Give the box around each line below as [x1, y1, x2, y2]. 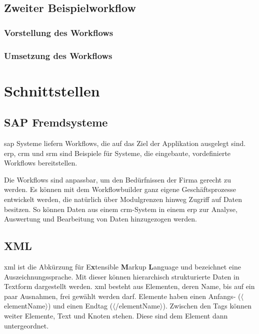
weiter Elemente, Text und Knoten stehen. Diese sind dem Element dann [4, 310, 228, 320]
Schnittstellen [4, 80, 100, 100]
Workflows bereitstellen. [4, 157, 77, 168]
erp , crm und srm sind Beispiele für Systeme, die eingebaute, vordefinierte [4, 147, 231, 158]
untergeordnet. [4, 320, 49, 330]
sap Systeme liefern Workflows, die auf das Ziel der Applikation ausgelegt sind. [4, 138, 246, 148]
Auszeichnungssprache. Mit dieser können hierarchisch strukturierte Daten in [4, 271, 239, 281]
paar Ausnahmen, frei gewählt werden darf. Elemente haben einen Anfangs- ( [4, 290, 241, 301]
